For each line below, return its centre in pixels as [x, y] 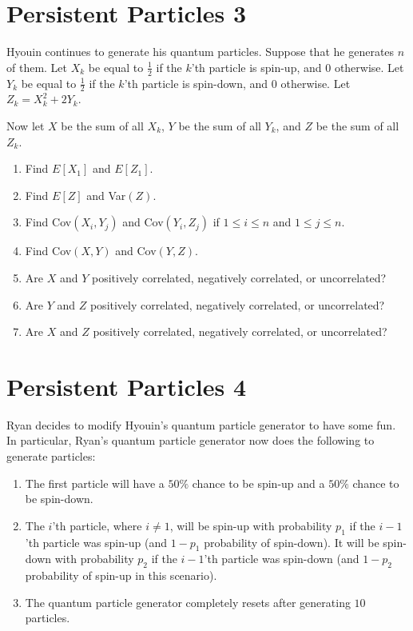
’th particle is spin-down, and [196, 83]
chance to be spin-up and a [258, 483]
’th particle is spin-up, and [256, 67]
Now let [26, 125]
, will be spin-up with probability [251, 525]
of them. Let [37, 67]
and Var [106, 195]
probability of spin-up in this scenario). [121, 575]
